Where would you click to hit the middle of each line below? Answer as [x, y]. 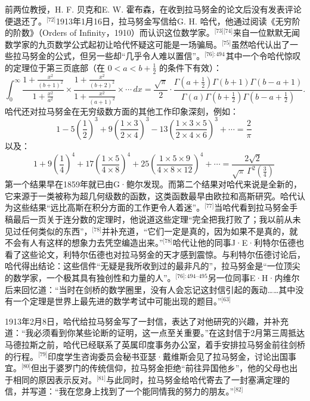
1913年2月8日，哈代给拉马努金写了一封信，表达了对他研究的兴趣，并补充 [147, 321]
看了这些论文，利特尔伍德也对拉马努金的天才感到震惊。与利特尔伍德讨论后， [155, 254]
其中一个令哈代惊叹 [263, 56]
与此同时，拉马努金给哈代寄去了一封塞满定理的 [198, 379]
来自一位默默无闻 [267, 33]
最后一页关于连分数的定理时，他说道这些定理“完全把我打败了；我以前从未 [157, 219]
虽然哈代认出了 [261, 44]
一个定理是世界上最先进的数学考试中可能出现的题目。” [117, 301]
